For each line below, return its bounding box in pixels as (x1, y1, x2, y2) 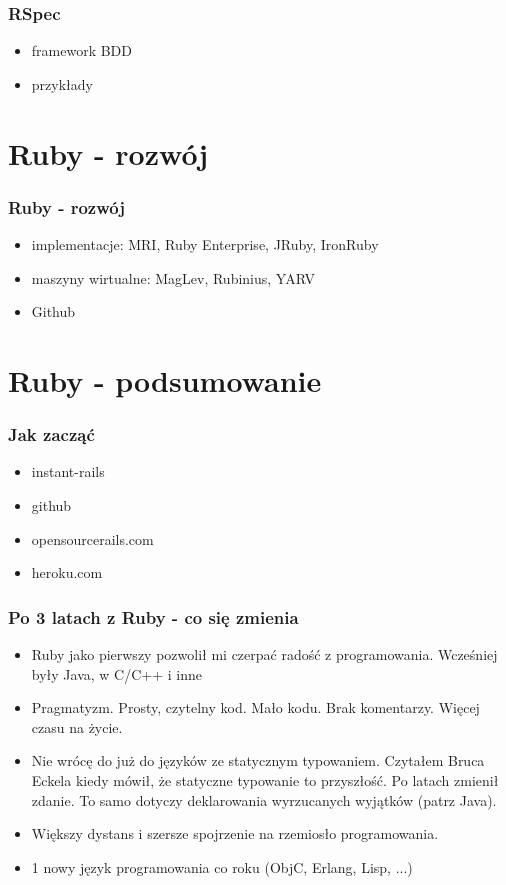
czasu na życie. (31, 716, 123, 737)
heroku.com (31, 562, 103, 583)
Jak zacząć (8, 422, 95, 447)
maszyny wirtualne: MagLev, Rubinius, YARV (31, 267, 315, 288)
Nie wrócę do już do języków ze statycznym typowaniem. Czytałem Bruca (31, 750, 485, 771)
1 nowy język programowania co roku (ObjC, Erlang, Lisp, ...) (31, 856, 413, 877)
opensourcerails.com (31, 528, 154, 549)
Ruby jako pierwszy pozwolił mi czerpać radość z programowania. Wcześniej (31, 643, 498, 664)
